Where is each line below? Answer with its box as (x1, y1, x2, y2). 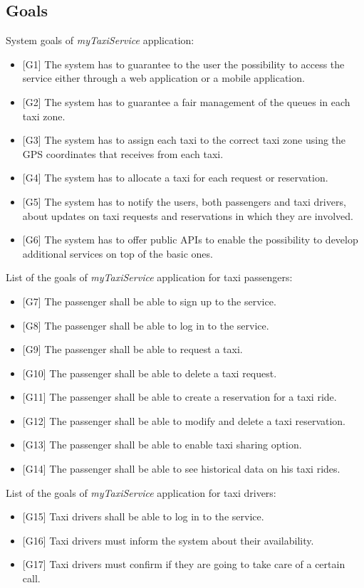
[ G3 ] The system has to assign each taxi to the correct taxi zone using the (22, 132, 346, 147)
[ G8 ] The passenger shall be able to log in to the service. (22, 317, 269, 332)
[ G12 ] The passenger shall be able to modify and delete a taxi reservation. (22, 413, 346, 428)
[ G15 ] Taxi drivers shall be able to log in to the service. (22, 509, 264, 524)
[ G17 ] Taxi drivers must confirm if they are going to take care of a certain (22, 557, 345, 572)
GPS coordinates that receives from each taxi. (22, 146, 224, 161)
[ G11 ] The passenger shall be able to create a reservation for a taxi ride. (22, 389, 337, 404)
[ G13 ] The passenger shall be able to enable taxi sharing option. (22, 437, 302, 452)
